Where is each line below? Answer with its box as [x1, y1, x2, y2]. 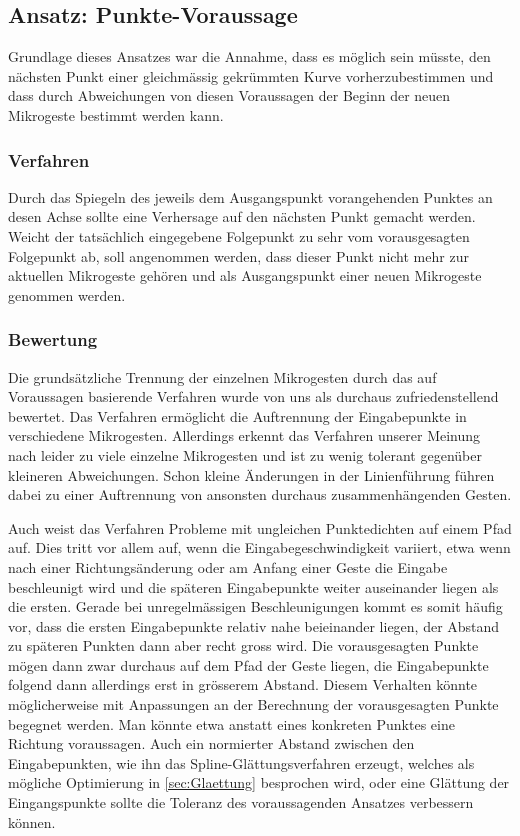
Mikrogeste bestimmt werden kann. [8, 104, 224, 125]
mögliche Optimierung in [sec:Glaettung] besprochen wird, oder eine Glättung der [8, 772, 510, 793]
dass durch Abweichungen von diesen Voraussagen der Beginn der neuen [8, 85, 451, 106]
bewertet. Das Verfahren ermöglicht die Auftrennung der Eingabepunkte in [8, 405, 467, 426]
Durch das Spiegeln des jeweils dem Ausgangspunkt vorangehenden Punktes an [8, 186, 493, 207]
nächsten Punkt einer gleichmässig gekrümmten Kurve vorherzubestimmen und [8, 65, 494, 86]
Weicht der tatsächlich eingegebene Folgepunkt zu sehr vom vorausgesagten [8, 225, 470, 246]
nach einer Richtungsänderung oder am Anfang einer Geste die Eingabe [8, 556, 448, 577]
